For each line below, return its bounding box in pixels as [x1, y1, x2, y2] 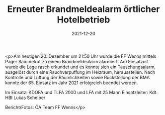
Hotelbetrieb [57, 14, 110, 25]
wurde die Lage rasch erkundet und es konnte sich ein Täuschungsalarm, [5, 64, 156, 70]
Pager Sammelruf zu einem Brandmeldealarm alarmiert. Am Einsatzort [5, 58, 149, 64]
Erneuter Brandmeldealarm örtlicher [7, 3, 160, 15]
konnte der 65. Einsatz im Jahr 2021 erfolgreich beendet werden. [5, 80, 138, 86]
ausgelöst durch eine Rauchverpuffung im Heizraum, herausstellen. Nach [5, 69, 156, 75]
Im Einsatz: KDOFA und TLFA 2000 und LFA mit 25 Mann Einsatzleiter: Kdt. [5, 89, 158, 95]
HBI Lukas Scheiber [5, 95, 46, 101]
